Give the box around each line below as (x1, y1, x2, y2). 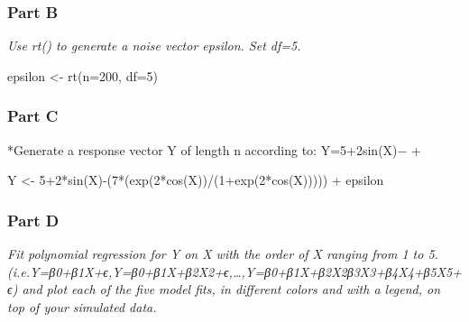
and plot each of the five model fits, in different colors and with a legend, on (22, 280, 441, 299)
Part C (7, 105, 59, 127)
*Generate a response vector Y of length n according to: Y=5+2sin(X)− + (7, 140, 421, 159)
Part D (7, 208, 60, 231)
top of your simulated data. (7, 297, 157, 316)
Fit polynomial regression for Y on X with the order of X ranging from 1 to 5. (7, 244, 438, 263)
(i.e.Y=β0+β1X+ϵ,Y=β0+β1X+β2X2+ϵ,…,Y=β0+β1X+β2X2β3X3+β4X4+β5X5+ (7, 262, 462, 281)
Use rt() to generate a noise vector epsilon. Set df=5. (7, 36, 301, 55)
